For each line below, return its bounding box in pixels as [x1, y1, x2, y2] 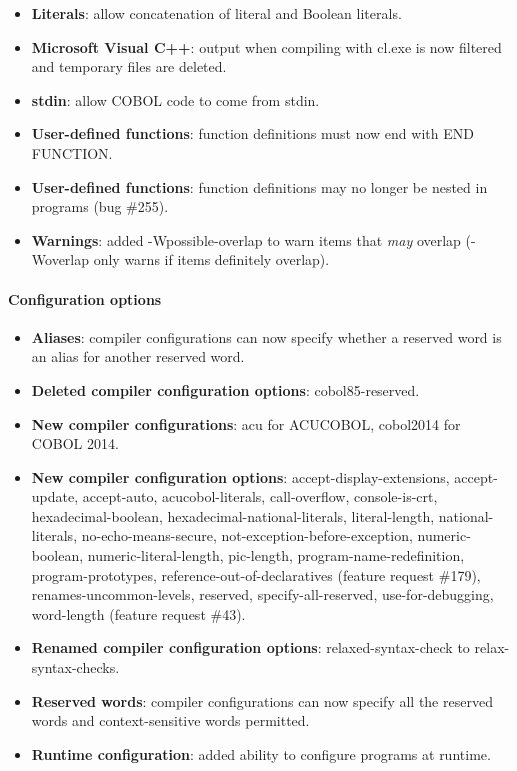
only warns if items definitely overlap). [93, 249, 330, 270]
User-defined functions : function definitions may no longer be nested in [31, 176, 488, 197]
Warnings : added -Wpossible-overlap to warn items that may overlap [31, 229, 461, 250]
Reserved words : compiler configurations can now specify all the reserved [31, 690, 493, 711]
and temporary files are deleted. [31, 56, 227, 77]
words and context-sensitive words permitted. [31, 710, 310, 731]
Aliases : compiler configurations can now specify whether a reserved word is [31, 326, 502, 347]
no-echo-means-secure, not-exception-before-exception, [81, 525, 413, 546]
